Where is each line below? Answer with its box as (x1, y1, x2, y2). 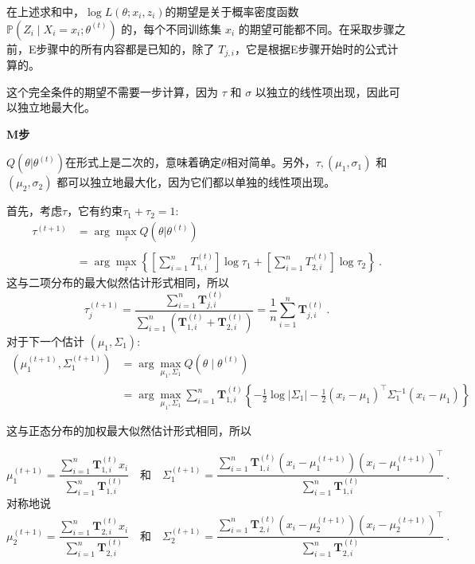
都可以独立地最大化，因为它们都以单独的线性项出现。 (56, 174, 336, 190)
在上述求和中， (6, 3, 84, 19)
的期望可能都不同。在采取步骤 (238, 20, 395, 37)
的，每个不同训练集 (121, 20, 222, 37)
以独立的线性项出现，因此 (255, 83, 389, 100)
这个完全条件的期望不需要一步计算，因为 (6, 83, 218, 100)
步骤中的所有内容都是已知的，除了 (36, 40, 215, 57)
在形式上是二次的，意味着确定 (65, 154, 222, 170)
